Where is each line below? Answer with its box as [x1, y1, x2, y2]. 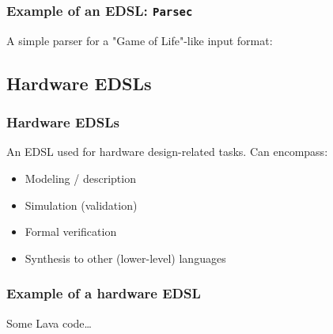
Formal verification [25, 223, 117, 240]
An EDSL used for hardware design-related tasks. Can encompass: [6, 143, 328, 160]
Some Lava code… [6, 314, 92, 331]
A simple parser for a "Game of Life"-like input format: [6, 32, 273, 48]
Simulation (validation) [25, 196, 138, 213]
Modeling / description [25, 169, 136, 186]
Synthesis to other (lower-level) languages [25, 249, 226, 266]
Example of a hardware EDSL [6, 283, 201, 303]
